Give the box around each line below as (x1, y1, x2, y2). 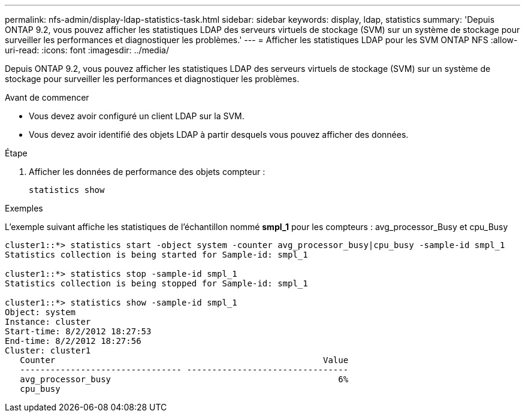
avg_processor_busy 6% (20, 374, 349, 384)
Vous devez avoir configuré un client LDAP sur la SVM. (29, 111, 245, 121)
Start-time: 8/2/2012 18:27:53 (5, 327, 152, 336)
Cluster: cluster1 (5, 346, 91, 355)
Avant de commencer (5, 92, 89, 102)
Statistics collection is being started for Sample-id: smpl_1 (5, 250, 308, 259)
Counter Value (20, 355, 349, 365)
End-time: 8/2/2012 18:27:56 (5, 336, 141, 346)
